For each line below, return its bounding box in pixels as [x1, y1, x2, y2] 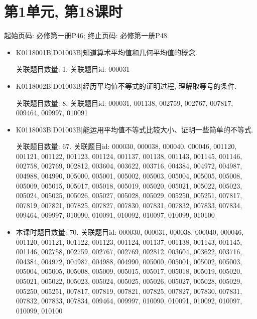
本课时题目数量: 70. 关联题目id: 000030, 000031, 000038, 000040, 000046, [16, 227, 244, 237]
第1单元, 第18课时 [4, 1, 122, 22]
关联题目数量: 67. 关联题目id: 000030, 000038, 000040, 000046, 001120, [16, 141, 237, 151]
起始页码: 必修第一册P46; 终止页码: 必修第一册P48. [4, 30, 169, 41]
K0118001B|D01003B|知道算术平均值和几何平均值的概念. [16, 47, 197, 57]
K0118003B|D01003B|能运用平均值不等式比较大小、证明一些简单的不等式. [16, 124, 253, 134]
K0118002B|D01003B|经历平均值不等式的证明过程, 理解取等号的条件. [16, 80, 237, 91]
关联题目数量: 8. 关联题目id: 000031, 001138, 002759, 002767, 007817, [16, 97, 233, 108]
